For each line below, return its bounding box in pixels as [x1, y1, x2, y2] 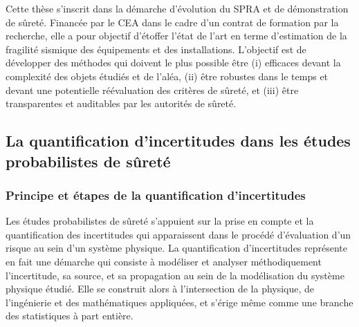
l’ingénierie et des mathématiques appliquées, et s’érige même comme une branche [6, 295, 353, 309]
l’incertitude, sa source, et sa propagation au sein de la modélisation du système [6, 268, 344, 282]
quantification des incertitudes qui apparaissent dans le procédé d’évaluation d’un [6, 227, 351, 241]
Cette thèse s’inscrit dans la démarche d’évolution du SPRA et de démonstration [6, 1, 349, 15]
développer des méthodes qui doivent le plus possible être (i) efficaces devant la [6, 55, 341, 70]
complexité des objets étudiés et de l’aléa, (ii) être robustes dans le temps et [6, 68, 329, 83]
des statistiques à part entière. [6, 308, 134, 323]
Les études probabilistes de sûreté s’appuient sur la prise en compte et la [6, 214, 314, 228]
